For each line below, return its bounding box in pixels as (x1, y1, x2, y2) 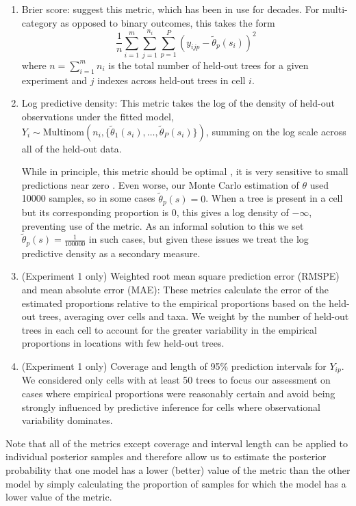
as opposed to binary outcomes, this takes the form (60, 15, 275, 29)
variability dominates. (21, 413, 113, 427)
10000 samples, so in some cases (21, 191, 155, 205)
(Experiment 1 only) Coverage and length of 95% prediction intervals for (21, 359, 327, 373)
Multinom (42, 127, 84, 137)
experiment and (21, 72, 88, 87)
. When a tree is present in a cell (205, 191, 343, 205)
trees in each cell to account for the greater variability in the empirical (21, 322, 317, 336)
